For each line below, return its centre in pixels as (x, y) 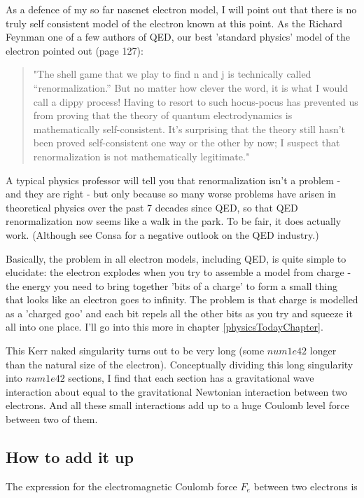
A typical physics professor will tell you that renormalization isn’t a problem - (173, 180)
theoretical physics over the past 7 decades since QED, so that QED (152, 207)
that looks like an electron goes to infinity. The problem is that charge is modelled (182, 299)
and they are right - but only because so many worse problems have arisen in (171, 194)
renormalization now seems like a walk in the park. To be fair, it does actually (174, 221)
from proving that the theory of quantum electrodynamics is (163, 115)
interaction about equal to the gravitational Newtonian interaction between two (176, 391)
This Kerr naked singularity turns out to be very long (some (135, 351)
